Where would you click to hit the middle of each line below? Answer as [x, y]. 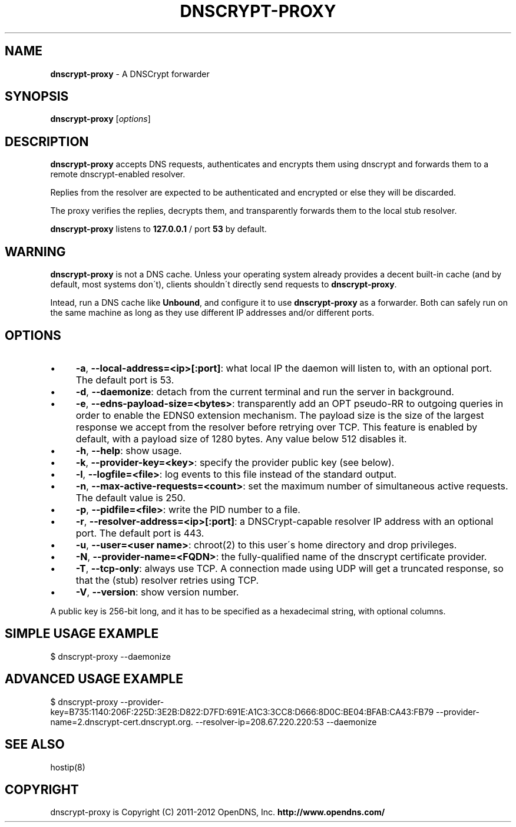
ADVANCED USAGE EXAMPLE [94, 679]
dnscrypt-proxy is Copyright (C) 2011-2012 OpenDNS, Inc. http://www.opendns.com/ [218, 812]
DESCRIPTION [47, 141]
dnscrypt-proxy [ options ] [100, 119]
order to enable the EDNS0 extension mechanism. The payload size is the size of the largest [280, 415]
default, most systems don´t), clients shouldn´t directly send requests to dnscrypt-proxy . [224, 285]
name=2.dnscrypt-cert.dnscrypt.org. [122, 722]
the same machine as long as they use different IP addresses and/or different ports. [212, 313]
